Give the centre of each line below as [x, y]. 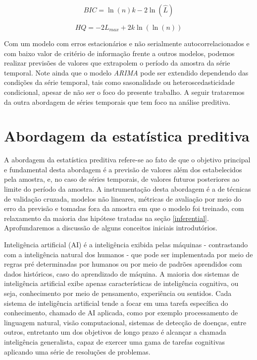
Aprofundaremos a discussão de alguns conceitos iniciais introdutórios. [111, 228]
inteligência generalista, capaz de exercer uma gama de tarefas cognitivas [114, 341]
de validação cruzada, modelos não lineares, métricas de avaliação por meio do [123, 198]
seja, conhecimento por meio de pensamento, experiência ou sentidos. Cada [118, 293]
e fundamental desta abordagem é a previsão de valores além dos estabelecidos [123, 169]
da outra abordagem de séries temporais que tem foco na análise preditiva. [117, 102]
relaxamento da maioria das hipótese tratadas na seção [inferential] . [106, 218]
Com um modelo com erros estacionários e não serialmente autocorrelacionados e [127, 43]
